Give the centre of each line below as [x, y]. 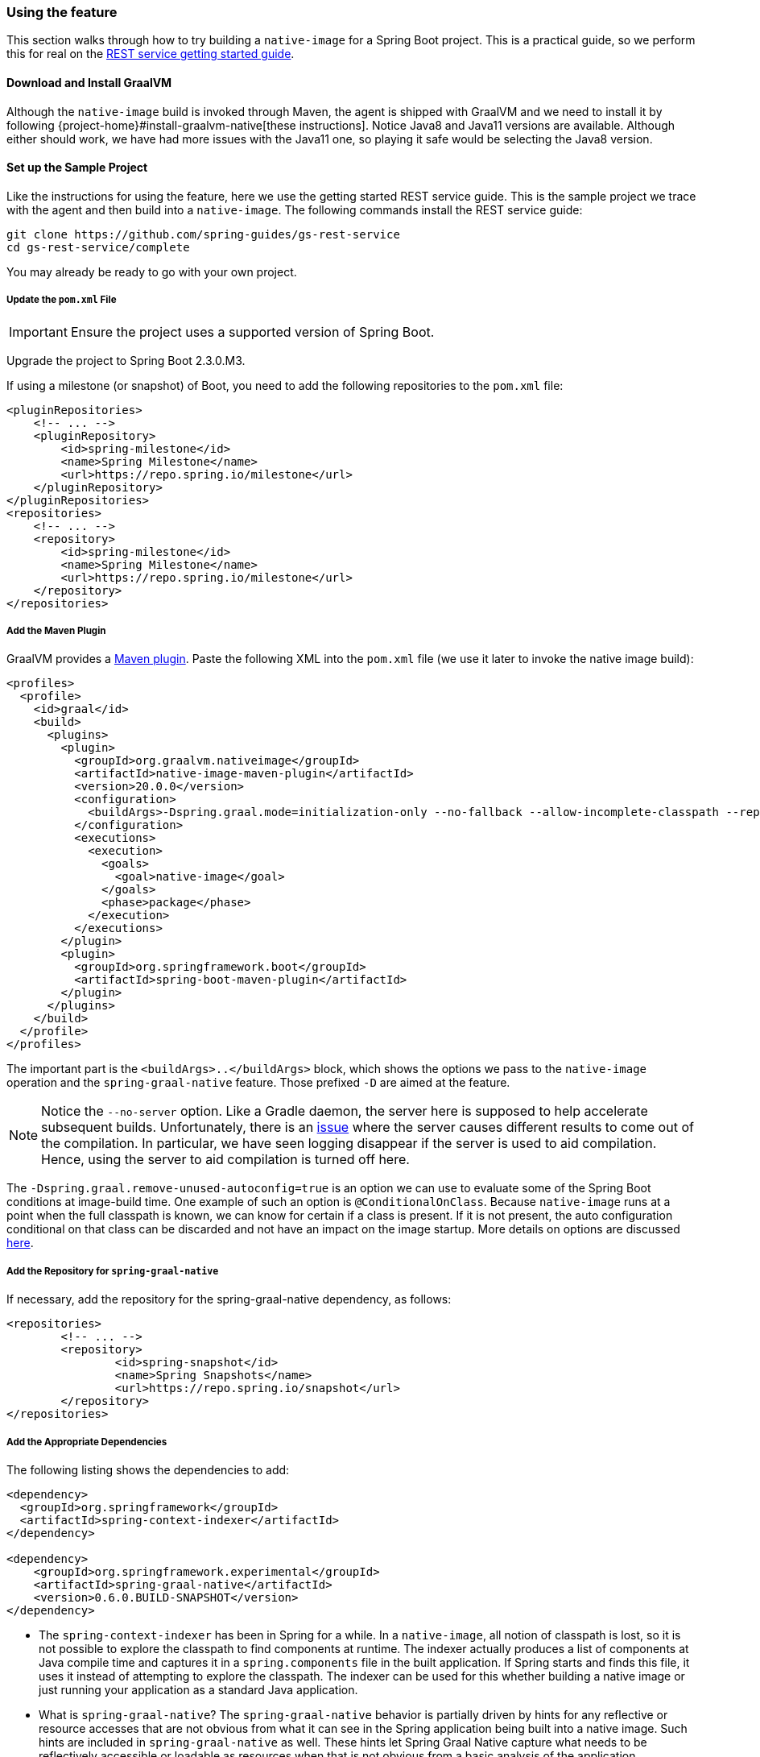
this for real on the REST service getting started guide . [151, 54]
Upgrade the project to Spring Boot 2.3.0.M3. [126, 360]
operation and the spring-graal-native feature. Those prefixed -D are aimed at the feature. [258, 1083]
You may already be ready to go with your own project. [152, 271]
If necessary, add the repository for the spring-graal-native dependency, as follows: [229, 1299]
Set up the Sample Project [77, 168]
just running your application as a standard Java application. [198, 1689]
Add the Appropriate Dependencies [87, 1442]
